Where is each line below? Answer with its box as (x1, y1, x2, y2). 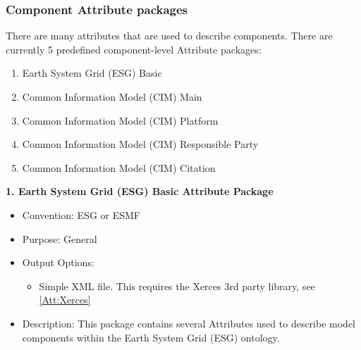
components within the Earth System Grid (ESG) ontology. (22, 330, 280, 344)
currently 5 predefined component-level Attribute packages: (6, 42, 262, 56)
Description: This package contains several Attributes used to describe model (22, 315, 355, 330)
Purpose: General (22, 231, 97, 246)
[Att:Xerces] (39, 292, 91, 307)
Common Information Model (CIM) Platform (22, 113, 219, 127)
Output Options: (22, 255, 94, 270)
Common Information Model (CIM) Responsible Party (22, 137, 259, 151)
